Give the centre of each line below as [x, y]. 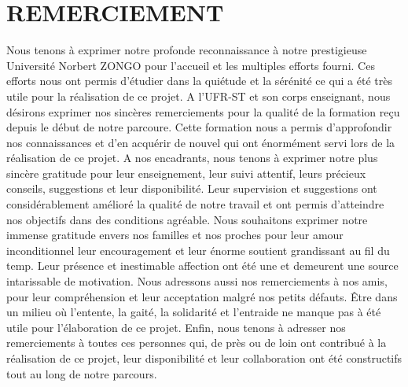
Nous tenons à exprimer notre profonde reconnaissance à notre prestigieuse [187, 50]
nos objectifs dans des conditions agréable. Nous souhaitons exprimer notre [187, 219]
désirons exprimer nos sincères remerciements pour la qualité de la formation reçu [203, 111]
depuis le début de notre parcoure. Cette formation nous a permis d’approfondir [199, 127]
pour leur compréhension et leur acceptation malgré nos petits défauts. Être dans [202, 296]
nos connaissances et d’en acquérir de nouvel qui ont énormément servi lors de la [201, 142]
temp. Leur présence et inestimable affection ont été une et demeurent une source [202, 265]
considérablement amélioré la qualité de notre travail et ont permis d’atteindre [195, 204]
